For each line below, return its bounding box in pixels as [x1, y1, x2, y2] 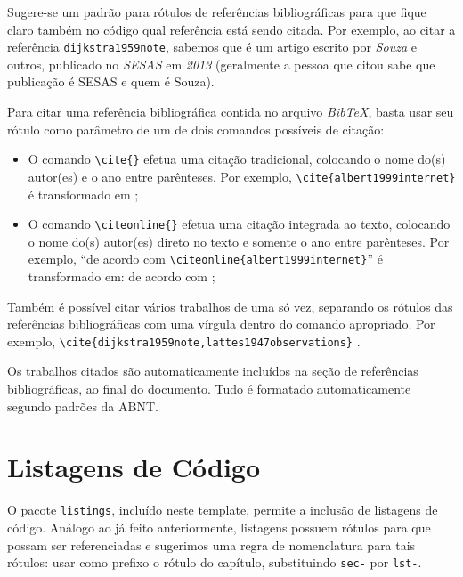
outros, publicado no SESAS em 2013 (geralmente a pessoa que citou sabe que [7, 54, 435, 73]
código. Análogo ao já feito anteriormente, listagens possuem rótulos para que [7, 518, 431, 537]
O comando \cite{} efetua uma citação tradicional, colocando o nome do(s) [28, 150, 446, 168]
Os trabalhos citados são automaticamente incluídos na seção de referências [7, 362, 418, 380]
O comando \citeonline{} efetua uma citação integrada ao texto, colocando [28, 215, 451, 233]
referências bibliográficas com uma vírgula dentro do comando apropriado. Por [7, 314, 435, 333]
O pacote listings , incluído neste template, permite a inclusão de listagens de [7, 500, 438, 519]
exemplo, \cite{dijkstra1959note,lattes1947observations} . [7, 331, 361, 350]
